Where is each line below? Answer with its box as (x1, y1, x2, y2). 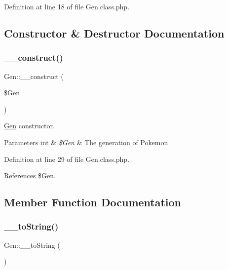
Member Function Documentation (4, 194, 182, 210)
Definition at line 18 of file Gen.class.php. (4, 1, 130, 11)
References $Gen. (4, 170, 56, 181)
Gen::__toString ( (4, 239, 60, 250)
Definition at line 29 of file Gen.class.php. (4, 154, 130, 164)
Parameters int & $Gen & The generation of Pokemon (4, 137, 168, 147)
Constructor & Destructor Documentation (4, 25, 225, 40)
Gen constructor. (4, 120, 55, 131)
